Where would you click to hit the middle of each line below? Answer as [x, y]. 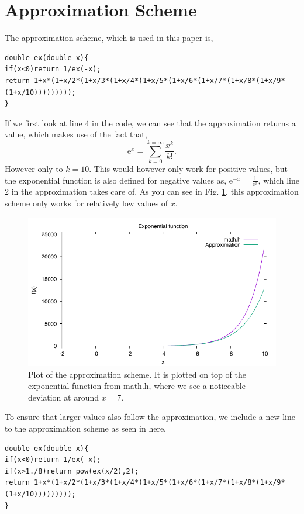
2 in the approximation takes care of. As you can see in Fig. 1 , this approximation [152, 192]
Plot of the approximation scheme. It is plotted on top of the [137, 374]
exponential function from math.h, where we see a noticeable [137, 386]
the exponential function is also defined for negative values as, [116, 180]
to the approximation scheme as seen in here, [85, 428]
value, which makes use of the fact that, [76, 134]
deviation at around [64, 397]
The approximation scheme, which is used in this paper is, [109, 38]
